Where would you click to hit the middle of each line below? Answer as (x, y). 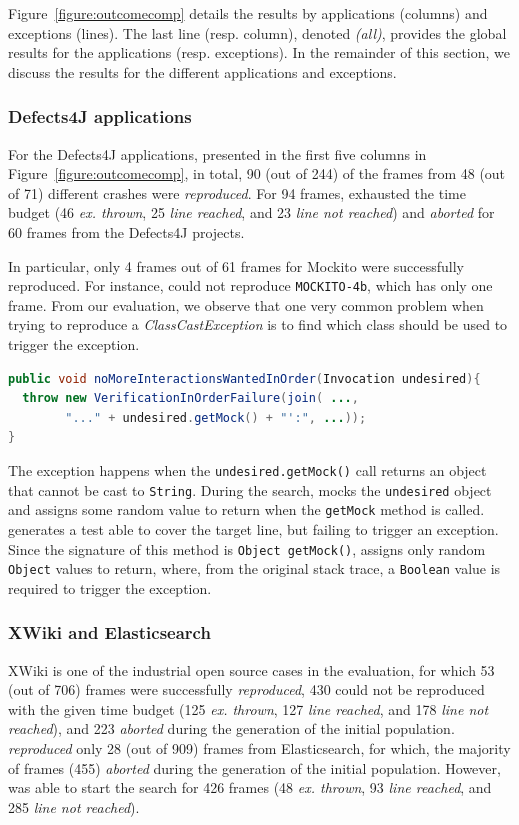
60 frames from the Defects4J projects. (126, 231)
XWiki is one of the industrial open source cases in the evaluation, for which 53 (251, 669)
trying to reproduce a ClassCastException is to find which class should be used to (258, 324)
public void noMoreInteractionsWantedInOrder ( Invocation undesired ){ (244, 378)
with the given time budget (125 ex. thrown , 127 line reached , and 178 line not (248, 708)
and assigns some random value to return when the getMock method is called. (246, 509)
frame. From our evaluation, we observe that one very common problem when (246, 304)
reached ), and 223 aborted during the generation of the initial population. (231, 728)
